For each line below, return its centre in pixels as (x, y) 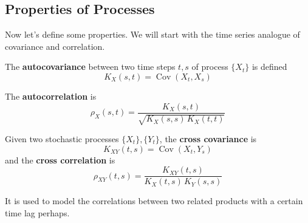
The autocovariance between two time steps (90, 67)
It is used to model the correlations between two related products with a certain (154, 201)
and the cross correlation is (60, 160)
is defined (269, 67)
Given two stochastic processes (62, 139)
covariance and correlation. (55, 46)
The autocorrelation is (51, 96)
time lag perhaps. (37, 212)
